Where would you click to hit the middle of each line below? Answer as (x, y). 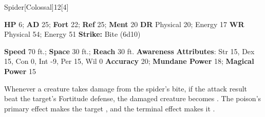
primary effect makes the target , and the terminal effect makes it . (110, 108)
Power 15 (20, 71)
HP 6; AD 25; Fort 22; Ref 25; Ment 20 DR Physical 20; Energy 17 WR (124, 24)
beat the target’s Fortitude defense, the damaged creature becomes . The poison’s (133, 98)
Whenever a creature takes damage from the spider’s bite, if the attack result (126, 88)
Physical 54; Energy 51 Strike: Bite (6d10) (72, 34)
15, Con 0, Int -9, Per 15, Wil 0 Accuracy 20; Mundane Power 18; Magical (129, 61)
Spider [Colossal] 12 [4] (36, 7)
